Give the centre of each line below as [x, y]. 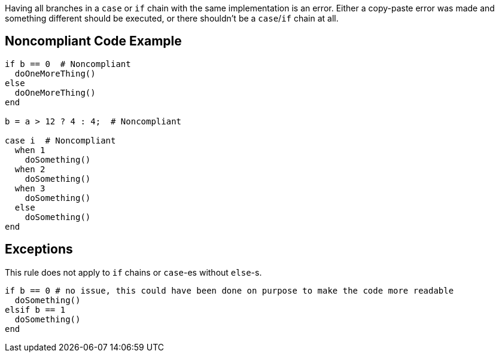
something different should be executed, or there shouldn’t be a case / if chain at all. [172, 18]
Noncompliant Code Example [93, 41]
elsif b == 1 [35, 309]
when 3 [30, 188]
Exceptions [39, 249]
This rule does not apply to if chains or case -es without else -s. [133, 272]
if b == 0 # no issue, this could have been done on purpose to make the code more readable [229, 290]
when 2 [30, 169]
